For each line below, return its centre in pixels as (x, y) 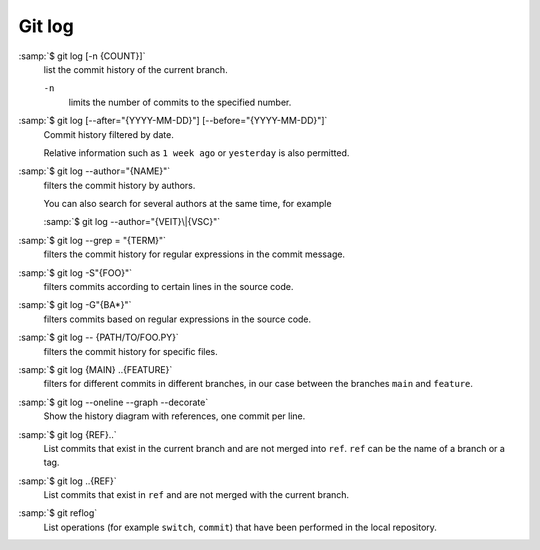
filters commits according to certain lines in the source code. (168, 287)
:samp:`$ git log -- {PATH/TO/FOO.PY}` (98, 337)
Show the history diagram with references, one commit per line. (174, 416)
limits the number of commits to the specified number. (180, 102)
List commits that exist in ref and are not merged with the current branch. (196, 495)
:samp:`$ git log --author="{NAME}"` (94, 171)
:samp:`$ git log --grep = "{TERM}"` (92, 240)
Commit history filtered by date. (108, 134)
